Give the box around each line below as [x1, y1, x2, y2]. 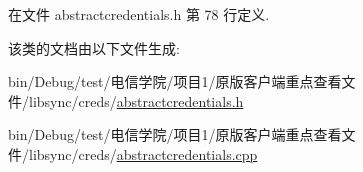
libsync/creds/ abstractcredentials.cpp [28, 143, 258, 164]
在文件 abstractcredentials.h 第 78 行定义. [8, 4, 270, 24]
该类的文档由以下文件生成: [8, 37, 180, 58]
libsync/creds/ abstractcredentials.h [28, 90, 244, 111]
